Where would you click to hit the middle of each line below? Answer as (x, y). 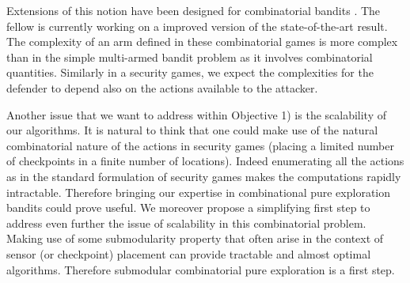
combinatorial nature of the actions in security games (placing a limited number (200, 145)
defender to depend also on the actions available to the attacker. (162, 87)
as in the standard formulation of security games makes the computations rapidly (204, 176)
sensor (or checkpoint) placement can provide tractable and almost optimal (189, 253)
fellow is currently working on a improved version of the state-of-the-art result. (197, 26)
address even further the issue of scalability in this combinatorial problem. (186, 223)
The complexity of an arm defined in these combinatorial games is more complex (202, 42)
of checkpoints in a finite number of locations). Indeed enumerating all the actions (205, 161)
